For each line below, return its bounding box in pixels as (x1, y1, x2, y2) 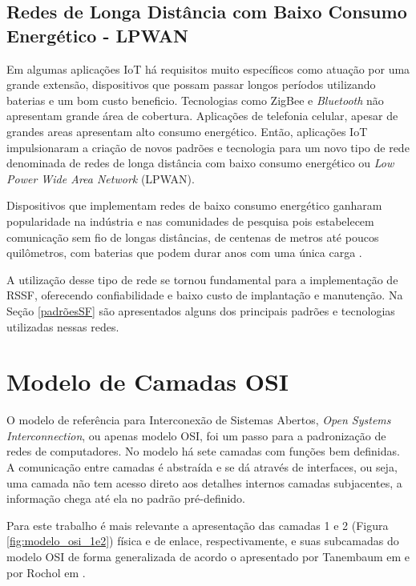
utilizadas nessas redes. (6, 318, 119, 335)
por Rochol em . (6, 564, 86, 580)
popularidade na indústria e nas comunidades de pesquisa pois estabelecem (6, 212, 374, 229)
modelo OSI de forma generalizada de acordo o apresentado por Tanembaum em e (6, 548, 410, 564)
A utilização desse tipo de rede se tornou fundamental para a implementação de (6, 271, 398, 287)
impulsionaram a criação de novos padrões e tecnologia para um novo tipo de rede (6, 138, 410, 155)
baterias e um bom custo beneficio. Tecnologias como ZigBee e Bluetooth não (6, 91, 384, 108)
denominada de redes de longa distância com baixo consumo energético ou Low (6, 155, 394, 171)
